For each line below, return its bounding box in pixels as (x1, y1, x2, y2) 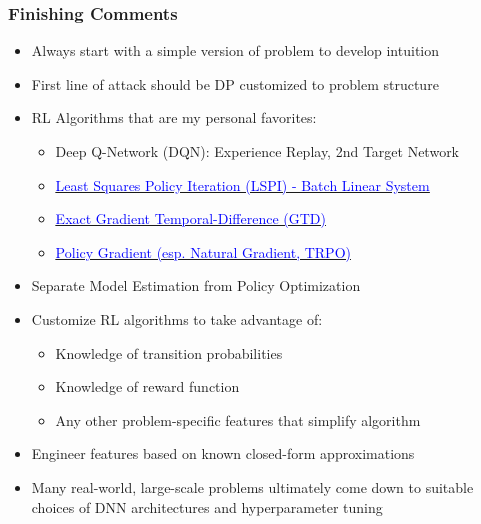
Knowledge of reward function (55, 376, 240, 397)
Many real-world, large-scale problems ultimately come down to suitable (31, 476, 474, 497)
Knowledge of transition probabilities (55, 342, 283, 363)
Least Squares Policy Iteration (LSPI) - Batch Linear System (55, 174, 430, 195)
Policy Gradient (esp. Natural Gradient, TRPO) (55, 241, 351, 262)
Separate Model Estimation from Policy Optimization (31, 275, 361, 296)
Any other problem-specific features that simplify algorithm (55, 409, 421, 430)
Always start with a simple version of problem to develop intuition (31, 40, 439, 61)
